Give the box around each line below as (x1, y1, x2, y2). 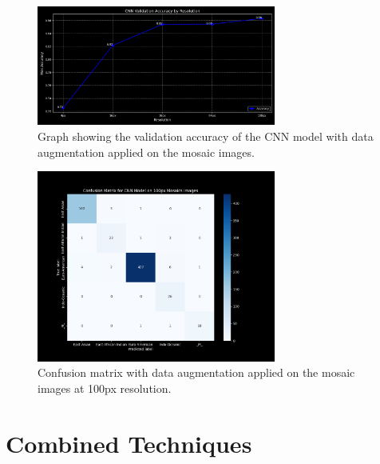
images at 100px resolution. (38, 379, 172, 396)
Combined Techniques (6, 426, 252, 459)
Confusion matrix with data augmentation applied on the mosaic (38, 364, 355, 381)
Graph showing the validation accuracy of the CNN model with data (38, 127, 374, 144)
